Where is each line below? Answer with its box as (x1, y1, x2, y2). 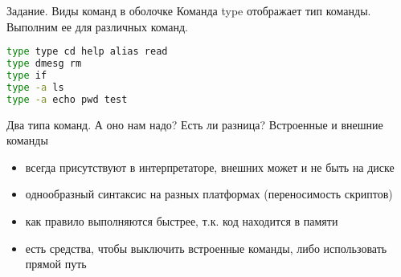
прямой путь (25, 255, 87, 272)
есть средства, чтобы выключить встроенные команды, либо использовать (25, 239, 387, 256)
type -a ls (6, 81, 64, 93)
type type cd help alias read (6, 46, 168, 58)
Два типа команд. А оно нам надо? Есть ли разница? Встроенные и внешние (6, 116, 383, 132)
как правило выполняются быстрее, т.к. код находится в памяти (25, 212, 338, 229)
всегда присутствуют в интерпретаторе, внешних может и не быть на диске (25, 158, 395, 175)
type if (6, 69, 47, 81)
